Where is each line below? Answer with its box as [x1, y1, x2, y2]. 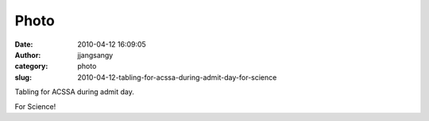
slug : [14, 72, 32, 82]
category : [14, 62, 48, 71]
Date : [14, 40, 33, 49]
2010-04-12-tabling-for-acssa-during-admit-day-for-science [77, 72, 277, 82]
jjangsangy [77, 50, 114, 59]
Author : [14, 50, 41, 59]
